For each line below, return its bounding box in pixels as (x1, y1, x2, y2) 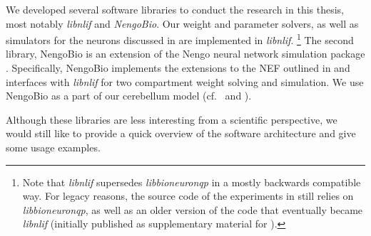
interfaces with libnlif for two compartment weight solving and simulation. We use (6, 74, 364, 89)
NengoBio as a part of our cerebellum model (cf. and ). (6, 88, 252, 103)
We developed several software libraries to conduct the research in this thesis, (6, 2, 345, 16)
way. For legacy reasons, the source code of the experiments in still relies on (22, 188, 354, 203)
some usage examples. (6, 140, 101, 154)
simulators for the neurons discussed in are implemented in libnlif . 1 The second (6, 31, 354, 47)
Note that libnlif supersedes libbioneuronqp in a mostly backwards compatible (22, 174, 361, 189)
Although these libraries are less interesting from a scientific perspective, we (6, 112, 337, 127)
